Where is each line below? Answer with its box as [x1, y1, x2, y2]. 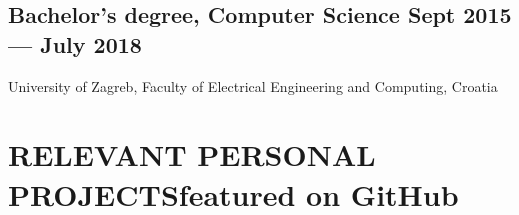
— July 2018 [8, 28, 142, 59]
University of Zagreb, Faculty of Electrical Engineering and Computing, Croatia [8, 75, 498, 96]
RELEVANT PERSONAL [8, 134, 376, 175]
